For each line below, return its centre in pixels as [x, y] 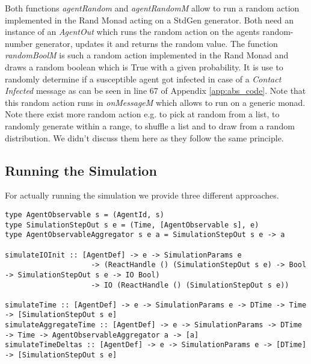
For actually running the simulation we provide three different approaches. [142, 195]
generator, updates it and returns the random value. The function [156, 43]
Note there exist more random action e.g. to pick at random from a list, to [142, 114]
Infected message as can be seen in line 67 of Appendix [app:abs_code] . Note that [155, 91]
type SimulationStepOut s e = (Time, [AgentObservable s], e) [132, 225]
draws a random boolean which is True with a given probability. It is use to [144, 66]
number [19, 43]
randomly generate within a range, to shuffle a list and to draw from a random [150, 125]
